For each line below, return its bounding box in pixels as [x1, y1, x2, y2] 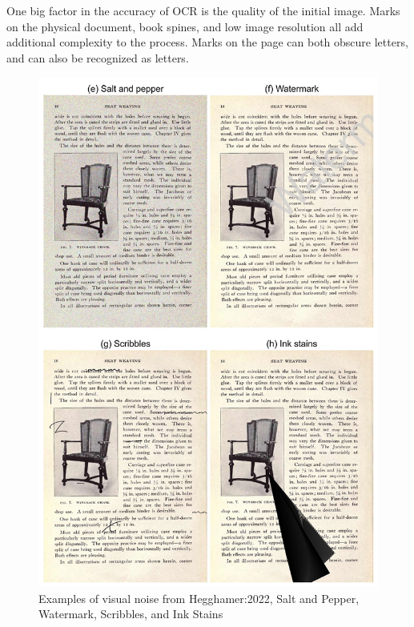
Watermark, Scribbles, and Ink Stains [38, 605, 223, 622]
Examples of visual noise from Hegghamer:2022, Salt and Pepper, [38, 589, 360, 606]
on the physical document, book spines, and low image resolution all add [6, 18, 364, 34]
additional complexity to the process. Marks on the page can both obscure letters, [6, 34, 408, 50]
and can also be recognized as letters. [6, 49, 189, 66]
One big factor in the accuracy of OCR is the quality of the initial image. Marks [6, 2, 400, 18]
